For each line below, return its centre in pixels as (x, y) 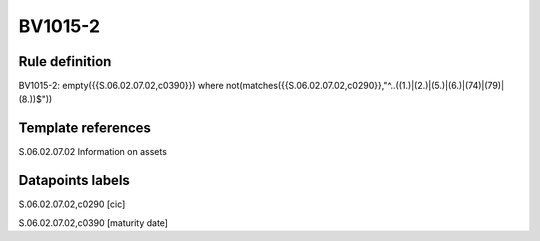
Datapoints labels (74, 180)
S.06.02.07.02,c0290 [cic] (72, 204)
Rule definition (65, 61)
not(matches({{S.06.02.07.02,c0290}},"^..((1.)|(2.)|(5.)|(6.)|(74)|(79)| (365, 86)
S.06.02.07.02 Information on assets (92, 152)
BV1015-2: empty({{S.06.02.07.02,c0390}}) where (121, 86)
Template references (85, 128)
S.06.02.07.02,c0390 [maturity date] (93, 222)
